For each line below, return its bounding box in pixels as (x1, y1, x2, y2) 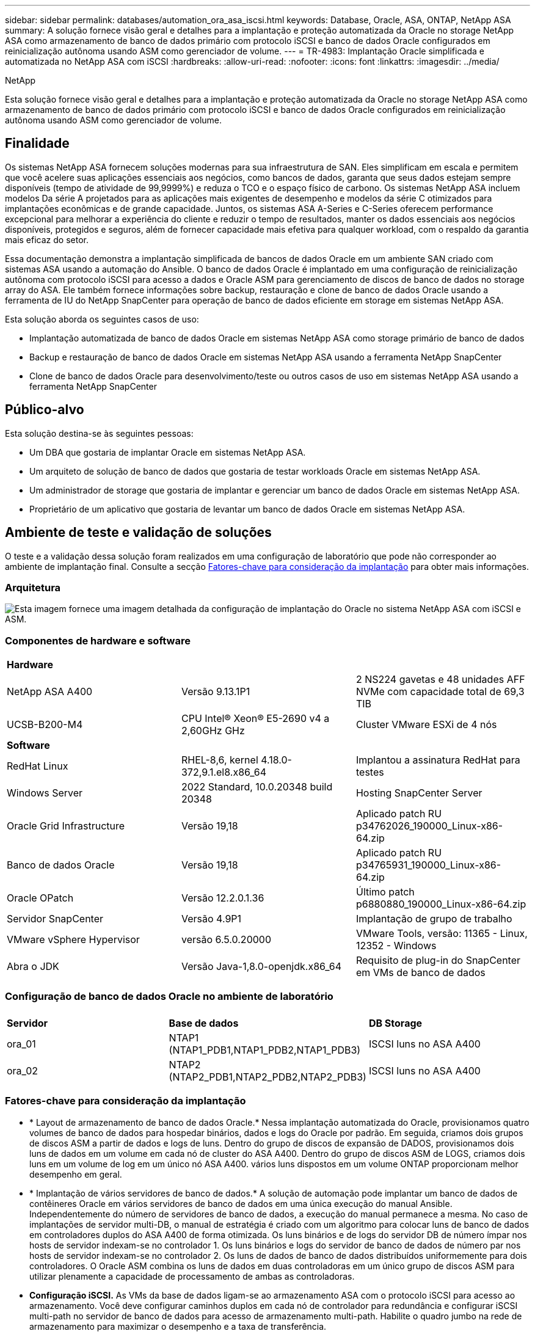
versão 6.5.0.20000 (181, 933, 271, 946)
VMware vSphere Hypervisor (7, 933, 140, 946)
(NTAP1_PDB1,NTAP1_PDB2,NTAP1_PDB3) (169, 1043, 361, 1056)
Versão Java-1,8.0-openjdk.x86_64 (181, 960, 342, 973)
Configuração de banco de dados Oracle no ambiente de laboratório (5, 990, 333, 1003)
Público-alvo (5, 402, 84, 418)
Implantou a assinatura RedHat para (355, 754, 520, 767)
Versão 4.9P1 (181, 913, 242, 925)
